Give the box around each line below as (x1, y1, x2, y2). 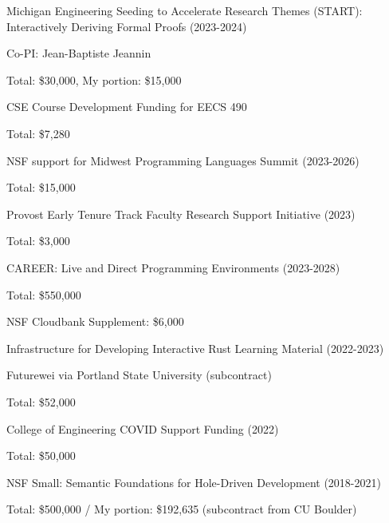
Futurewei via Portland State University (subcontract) (6, 366, 272, 383)
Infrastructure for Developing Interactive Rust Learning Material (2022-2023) (6, 339, 384, 356)
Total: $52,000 (6, 393, 76, 410)
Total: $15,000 (6, 179, 76, 196)
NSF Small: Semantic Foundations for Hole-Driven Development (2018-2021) (6, 473, 381, 490)
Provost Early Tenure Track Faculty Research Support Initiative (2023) (6, 205, 356, 222)
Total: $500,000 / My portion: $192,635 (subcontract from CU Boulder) (6, 501, 357, 517)
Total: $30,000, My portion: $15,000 (6, 71, 182, 88)
